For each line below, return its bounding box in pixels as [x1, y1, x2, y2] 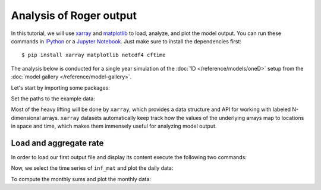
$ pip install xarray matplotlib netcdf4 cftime [21, 52, 166, 59]
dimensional [11, 114, 41, 121]
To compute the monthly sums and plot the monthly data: [11, 175, 152, 182]
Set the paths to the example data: [11, 95, 95, 102]
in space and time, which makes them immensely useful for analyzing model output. [11, 122, 217, 130]
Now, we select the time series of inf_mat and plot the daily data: [11, 164, 174, 172]
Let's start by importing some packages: [11, 84, 110, 91]
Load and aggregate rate [11, 138, 104, 148]
